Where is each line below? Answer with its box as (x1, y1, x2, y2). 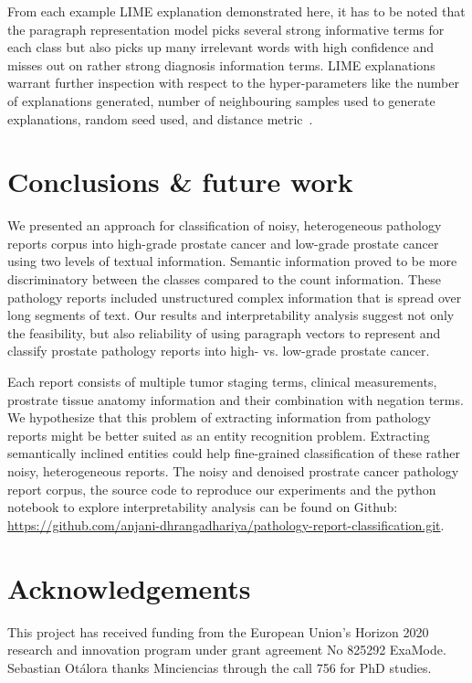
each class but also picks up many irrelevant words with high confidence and (7, 37, 435, 57)
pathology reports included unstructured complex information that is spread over (7, 287, 462, 306)
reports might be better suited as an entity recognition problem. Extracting (7, 425, 430, 444)
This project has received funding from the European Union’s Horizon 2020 (7, 622, 429, 641)
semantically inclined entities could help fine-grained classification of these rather (7, 443, 460, 463)
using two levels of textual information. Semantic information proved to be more (7, 251, 457, 271)
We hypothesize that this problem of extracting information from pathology (7, 408, 431, 427)
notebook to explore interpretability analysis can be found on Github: (7, 497, 398, 517)
